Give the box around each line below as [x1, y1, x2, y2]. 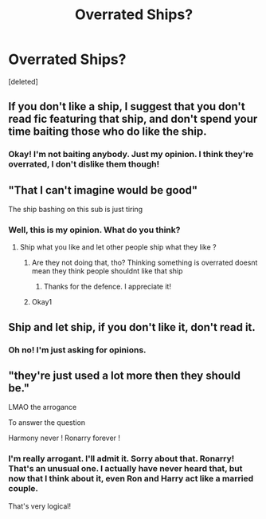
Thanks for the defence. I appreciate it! [43, 281, 171, 292]
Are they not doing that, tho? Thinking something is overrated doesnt [31, 258, 258, 268]
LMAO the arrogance [8, 403, 77, 412]
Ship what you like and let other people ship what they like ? [19, 242, 217, 252]
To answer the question [8, 418, 86, 427]
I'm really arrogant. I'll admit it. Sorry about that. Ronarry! [8, 453, 235, 464]
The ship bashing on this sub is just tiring [8, 205, 143, 214]
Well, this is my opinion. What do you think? [8, 224, 181, 235]
